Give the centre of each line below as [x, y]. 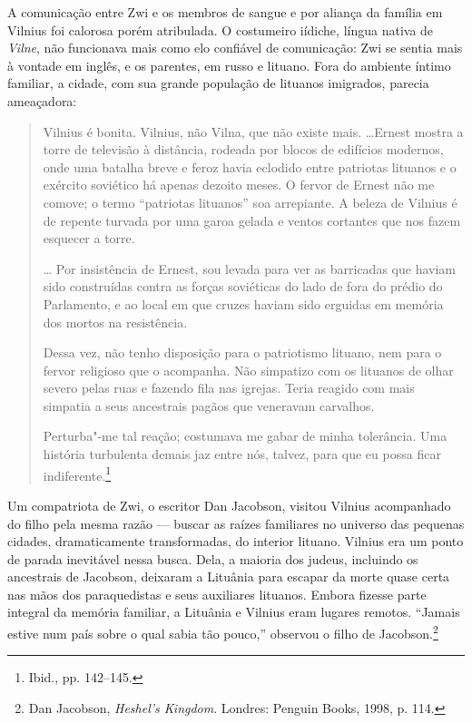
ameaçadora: [42, 100]
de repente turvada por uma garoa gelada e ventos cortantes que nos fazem [252, 220]
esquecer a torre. [89, 238]
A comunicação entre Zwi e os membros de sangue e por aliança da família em [225, 12]
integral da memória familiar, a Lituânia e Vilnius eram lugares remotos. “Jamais [234, 612]
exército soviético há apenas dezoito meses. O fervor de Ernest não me [239, 185]
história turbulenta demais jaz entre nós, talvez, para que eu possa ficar [242, 454]
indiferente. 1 [77, 474]
